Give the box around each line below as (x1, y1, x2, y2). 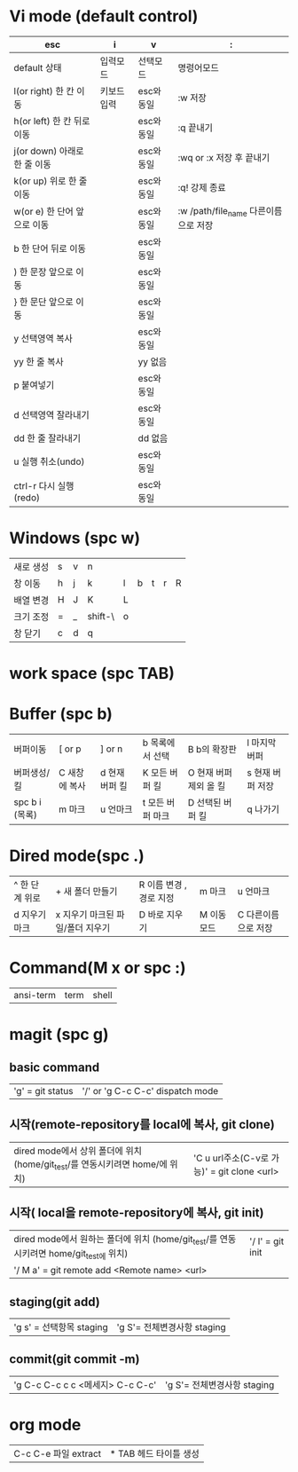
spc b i (13, 796, 42, 808)
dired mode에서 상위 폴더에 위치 (13, 1145, 142, 1157)
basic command (9, 1059, 100, 1074)
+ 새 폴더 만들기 (55, 886, 118, 898)
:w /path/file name (177, 204, 247, 219)
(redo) (13, 492, 40, 504)
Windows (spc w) (9, 528, 140, 548)
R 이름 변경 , (138, 878, 188, 891)
